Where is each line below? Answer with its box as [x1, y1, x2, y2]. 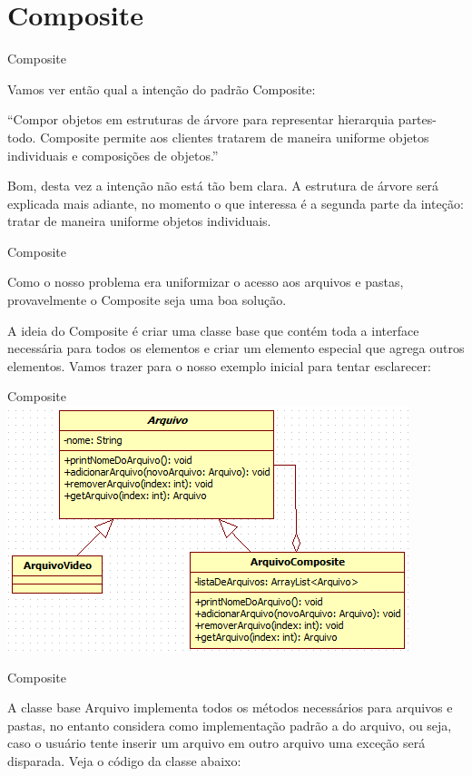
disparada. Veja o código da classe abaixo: [7, 751, 241, 770]
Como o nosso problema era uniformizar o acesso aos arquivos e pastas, [7, 272, 404, 291]
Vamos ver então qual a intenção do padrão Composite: [7, 79, 316, 98]
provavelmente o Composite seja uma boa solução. [7, 290, 287, 309]
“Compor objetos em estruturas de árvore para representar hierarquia [7, 110, 395, 129]
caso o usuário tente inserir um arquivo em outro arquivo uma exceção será [7, 733, 426, 752]
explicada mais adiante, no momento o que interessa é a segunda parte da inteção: [7, 193, 464, 212]
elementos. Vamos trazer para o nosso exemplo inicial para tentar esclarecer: [7, 356, 431, 375]
